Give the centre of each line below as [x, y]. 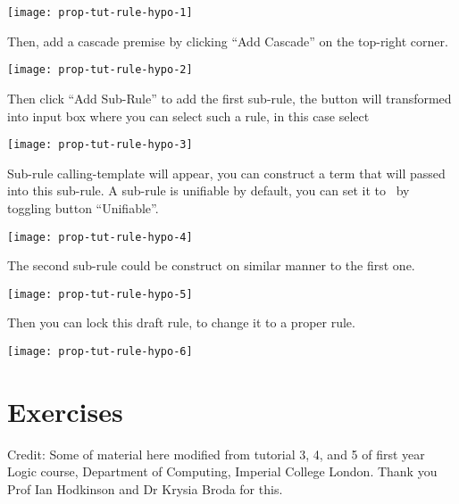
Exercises [65, 411]
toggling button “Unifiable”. [83, 207]
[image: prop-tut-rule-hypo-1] [100, 12]
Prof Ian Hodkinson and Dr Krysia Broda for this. [145, 489]
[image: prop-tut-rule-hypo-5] [100, 294]
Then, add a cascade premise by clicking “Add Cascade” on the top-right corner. [228, 41]
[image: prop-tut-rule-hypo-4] [100, 237]
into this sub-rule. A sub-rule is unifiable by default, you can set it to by [209, 190]
